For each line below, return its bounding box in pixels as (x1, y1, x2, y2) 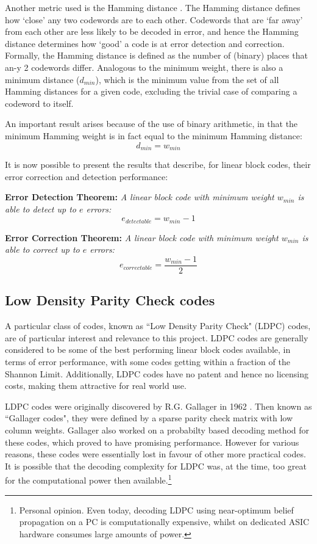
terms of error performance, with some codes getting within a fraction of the (5, 355, 290, 368)
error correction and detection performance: (5, 170, 168, 183)
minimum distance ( (5, 73, 80, 85)
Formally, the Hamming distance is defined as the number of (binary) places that (5, 49, 308, 62)
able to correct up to (5, 243, 80, 256)
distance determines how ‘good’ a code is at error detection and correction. (5, 37, 285, 49)
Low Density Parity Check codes (5, 291, 215, 310)
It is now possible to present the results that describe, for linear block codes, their (5, 158, 311, 170)
